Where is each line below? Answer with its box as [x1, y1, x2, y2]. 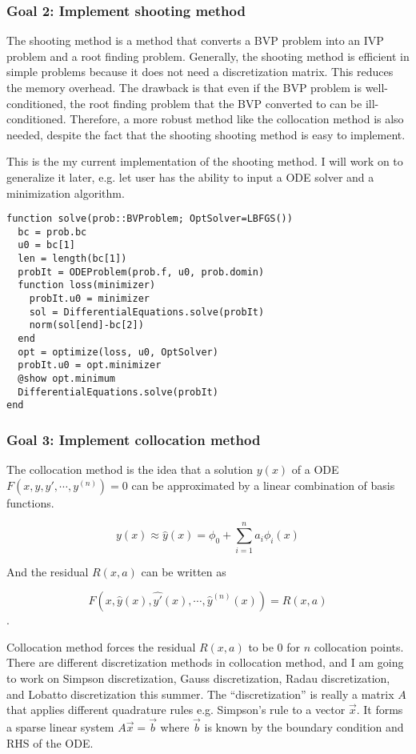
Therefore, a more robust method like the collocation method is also [70, 110, 404, 127]
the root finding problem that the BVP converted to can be [70, 94, 362, 111]
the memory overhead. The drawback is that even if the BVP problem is [6, 79, 362, 95]
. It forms [356, 701, 403, 718]
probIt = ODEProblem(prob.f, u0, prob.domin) [18, 266, 265, 278]
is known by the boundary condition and [204, 718, 404, 735]
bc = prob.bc [18, 226, 87, 238]
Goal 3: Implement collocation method [6, 429, 261, 449]
